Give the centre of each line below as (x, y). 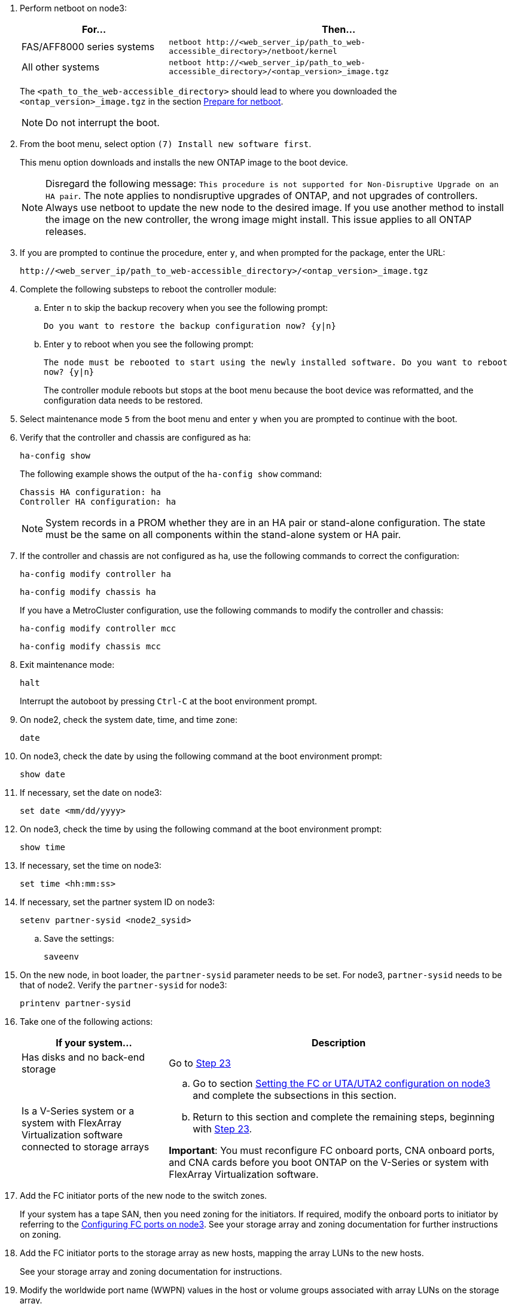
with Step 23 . (223, 1129)
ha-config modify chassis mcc (91, 646)
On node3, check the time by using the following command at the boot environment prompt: (201, 829)
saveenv (62, 957)
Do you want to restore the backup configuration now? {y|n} (190, 326)
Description (339, 1043)
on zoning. (41, 1234)
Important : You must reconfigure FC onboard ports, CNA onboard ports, (332, 1150)
